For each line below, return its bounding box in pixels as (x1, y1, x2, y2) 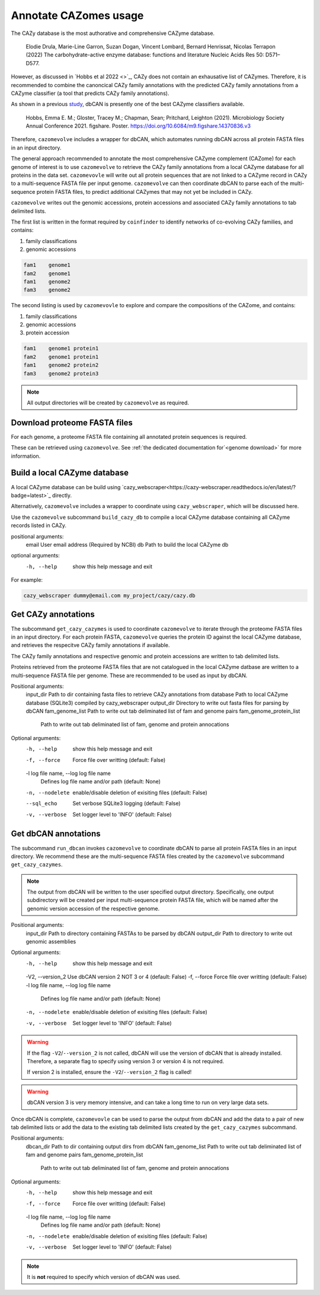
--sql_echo (25, 800, 57, 807)
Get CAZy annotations (11, 610, 95, 620)
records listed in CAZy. (11, 522, 67, 529)
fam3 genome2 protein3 (23, 370, 99, 377)
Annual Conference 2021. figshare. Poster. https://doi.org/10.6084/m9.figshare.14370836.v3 (25, 122, 251, 130)
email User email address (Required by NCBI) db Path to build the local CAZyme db (25, 541, 229, 548)
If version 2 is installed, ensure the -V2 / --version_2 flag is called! (27, 1068, 192, 1076)
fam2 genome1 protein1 (23, 353, 99, 360)
